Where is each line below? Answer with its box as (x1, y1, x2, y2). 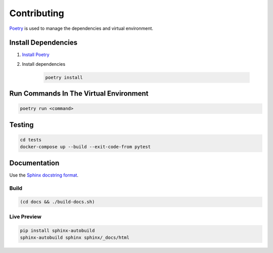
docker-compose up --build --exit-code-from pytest (20, 144, 151, 150)
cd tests (20, 137, 42, 143)
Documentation (9, 158, 60, 167)
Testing (9, 120, 34, 129)
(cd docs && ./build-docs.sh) (20, 199, 95, 205)
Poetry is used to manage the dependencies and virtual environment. (9, 25, 154, 31)
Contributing (9, 8, 64, 19)
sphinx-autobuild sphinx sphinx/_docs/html (20, 234, 130, 240)
